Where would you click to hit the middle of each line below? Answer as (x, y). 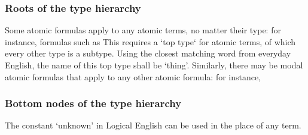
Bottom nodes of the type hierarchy (93, 103)
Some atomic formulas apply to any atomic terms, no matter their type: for (143, 30)
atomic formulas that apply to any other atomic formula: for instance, (133, 76)
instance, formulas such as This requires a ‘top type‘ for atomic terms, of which (150, 41)
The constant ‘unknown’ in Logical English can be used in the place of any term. (153, 125)
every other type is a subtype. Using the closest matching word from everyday (148, 53)
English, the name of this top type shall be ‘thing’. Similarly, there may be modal (154, 65)
